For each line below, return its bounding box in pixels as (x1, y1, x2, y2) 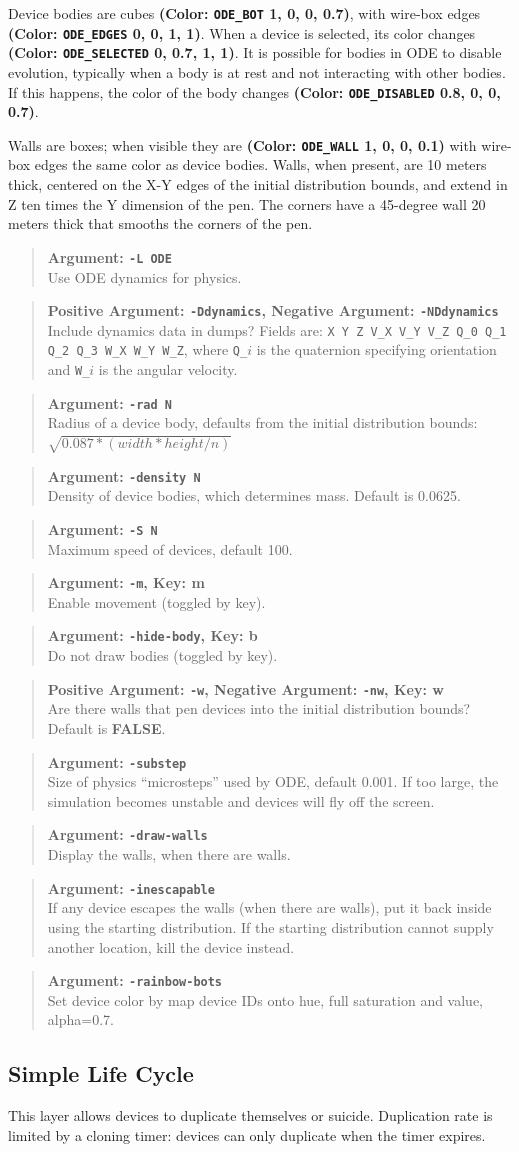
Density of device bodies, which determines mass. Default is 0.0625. (47, 485, 461, 506)
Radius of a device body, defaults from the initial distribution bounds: (47, 412, 478, 433)
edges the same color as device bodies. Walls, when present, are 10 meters (34, 154, 487, 175)
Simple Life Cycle (8, 1058, 194, 1089)
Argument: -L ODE (47, 246, 172, 267)
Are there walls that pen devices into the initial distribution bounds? (47, 698, 471, 719)
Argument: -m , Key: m (47, 572, 205, 593)
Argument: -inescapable (47, 877, 215, 898)
